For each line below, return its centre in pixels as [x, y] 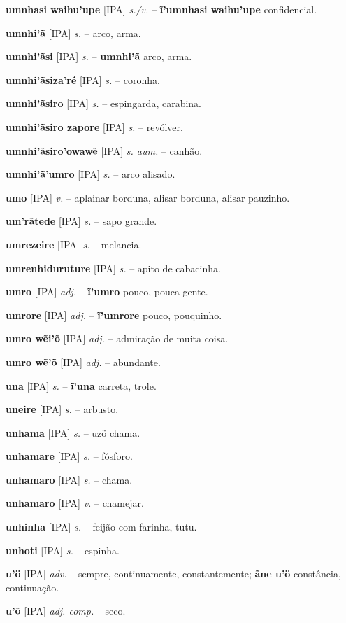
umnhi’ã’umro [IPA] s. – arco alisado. [91, 174]
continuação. [33, 587]
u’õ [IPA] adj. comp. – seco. [66, 611]
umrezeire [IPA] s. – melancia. [74, 244]
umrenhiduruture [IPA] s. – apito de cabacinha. [113, 268]
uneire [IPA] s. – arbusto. [62, 409]
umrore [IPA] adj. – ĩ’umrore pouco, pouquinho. [114, 315]
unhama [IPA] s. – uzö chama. [73, 432]
